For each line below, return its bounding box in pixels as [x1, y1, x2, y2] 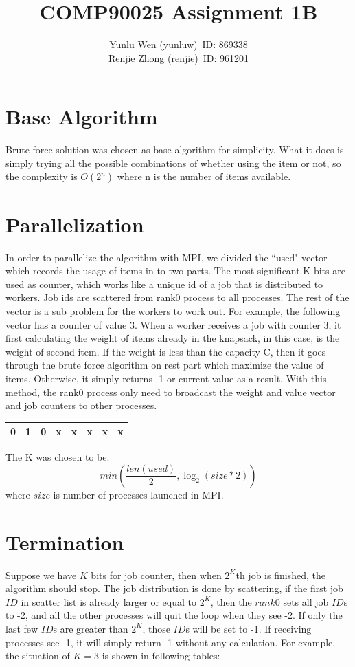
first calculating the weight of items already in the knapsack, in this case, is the [5, 331, 340, 345]
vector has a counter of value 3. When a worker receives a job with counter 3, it [5, 317, 341, 331]
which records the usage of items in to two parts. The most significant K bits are [5, 263, 345, 278]
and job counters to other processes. [5, 398, 157, 413]
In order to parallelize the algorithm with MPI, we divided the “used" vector [5, 250, 328, 264]
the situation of [5, 648, 70, 663]
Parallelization [5, 210, 144, 238]
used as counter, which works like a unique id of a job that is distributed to [5, 276, 323, 291]
